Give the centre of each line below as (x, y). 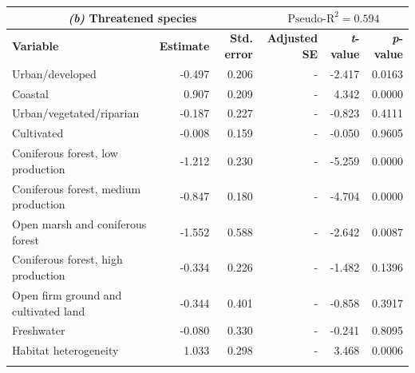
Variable (36, 46)
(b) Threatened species (132, 17)
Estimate (184, 46)
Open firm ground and (67, 294)
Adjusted (292, 38)
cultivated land (49, 310)
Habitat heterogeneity (65, 350)
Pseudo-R (311, 19)
